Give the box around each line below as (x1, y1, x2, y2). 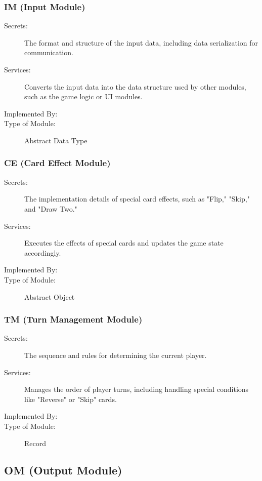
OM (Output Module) (4, 462, 122, 478)
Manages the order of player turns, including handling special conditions (24, 384, 249, 394)
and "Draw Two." (24, 203, 77, 214)
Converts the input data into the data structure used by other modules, (24, 81, 246, 92)
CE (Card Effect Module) (4, 156, 111, 169)
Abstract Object (24, 291, 75, 302)
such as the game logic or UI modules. (24, 91, 143, 102)
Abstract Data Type (24, 135, 88, 145)
